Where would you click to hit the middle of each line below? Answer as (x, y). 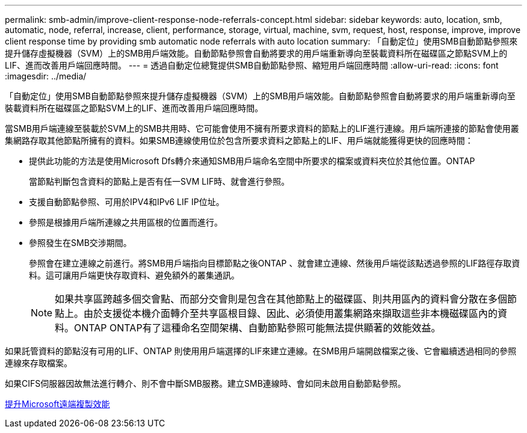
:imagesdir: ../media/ (46, 76)
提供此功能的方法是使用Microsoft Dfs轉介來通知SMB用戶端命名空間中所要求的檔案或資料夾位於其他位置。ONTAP (252, 161)
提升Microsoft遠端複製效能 (57, 404)
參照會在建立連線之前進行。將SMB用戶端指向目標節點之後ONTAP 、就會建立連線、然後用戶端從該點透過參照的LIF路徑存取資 (275, 263)
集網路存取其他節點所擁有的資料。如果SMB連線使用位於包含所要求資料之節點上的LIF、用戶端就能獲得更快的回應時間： (239, 140)
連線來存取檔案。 (39, 363)
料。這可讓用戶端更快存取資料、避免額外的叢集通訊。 (134, 275)
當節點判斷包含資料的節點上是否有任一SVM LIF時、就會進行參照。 (159, 181)
